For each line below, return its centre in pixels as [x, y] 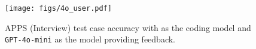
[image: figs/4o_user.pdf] [58, 8]
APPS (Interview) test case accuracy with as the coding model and [128, 27]
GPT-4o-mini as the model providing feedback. [90, 39]
